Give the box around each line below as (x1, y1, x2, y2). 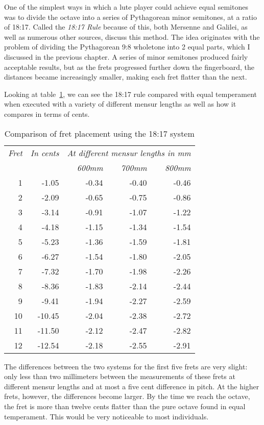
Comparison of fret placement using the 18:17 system (4, 127, 195, 139)
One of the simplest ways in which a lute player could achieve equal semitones (4, 2, 248, 12)
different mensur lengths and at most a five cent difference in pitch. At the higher (4, 381, 259, 391)
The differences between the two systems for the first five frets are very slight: (4, 361, 248, 371)
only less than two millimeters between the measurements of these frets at (4, 371, 235, 382)
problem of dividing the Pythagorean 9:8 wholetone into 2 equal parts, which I (4, 41, 250, 52)
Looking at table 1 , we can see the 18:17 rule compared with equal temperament (4, 88, 257, 99)
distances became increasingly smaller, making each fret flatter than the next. (4, 71, 247, 82)
